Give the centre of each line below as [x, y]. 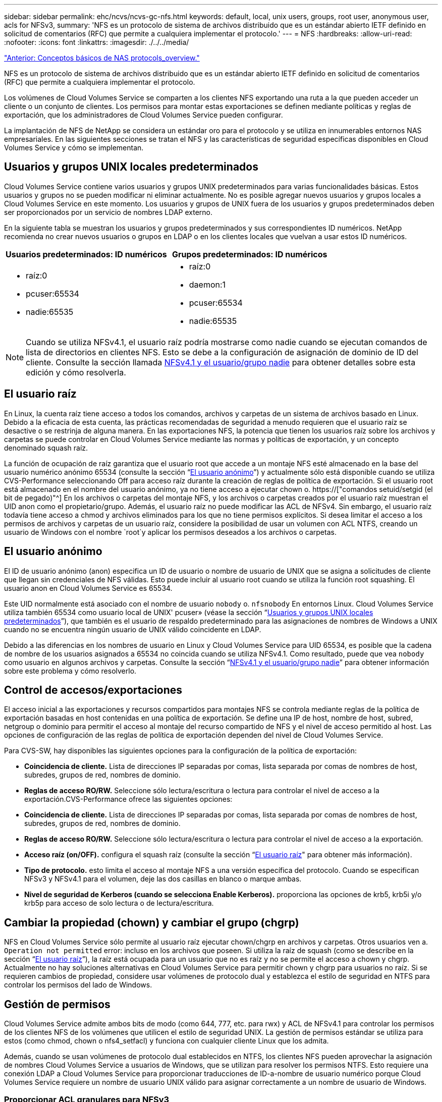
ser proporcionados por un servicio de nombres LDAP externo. [108, 212]
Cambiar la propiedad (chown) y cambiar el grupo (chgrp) [152, 922]
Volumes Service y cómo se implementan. [74, 148]
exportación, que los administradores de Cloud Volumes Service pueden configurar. [144, 115]
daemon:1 [207, 284]
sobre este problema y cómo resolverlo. [70, 671]
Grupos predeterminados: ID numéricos [250, 254]
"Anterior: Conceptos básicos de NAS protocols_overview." [102, 58]
